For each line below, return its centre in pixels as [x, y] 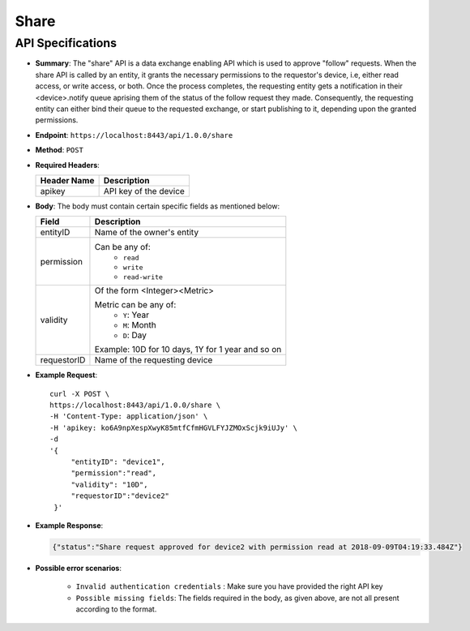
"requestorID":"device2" [120, 496]
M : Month [140, 325]
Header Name [67, 180]
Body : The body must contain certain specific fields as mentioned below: [158, 206]
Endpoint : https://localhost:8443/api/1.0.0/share [134, 135]
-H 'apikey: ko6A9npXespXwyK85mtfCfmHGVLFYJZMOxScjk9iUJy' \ [173, 427]
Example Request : [66, 375]
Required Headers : [68, 165]
